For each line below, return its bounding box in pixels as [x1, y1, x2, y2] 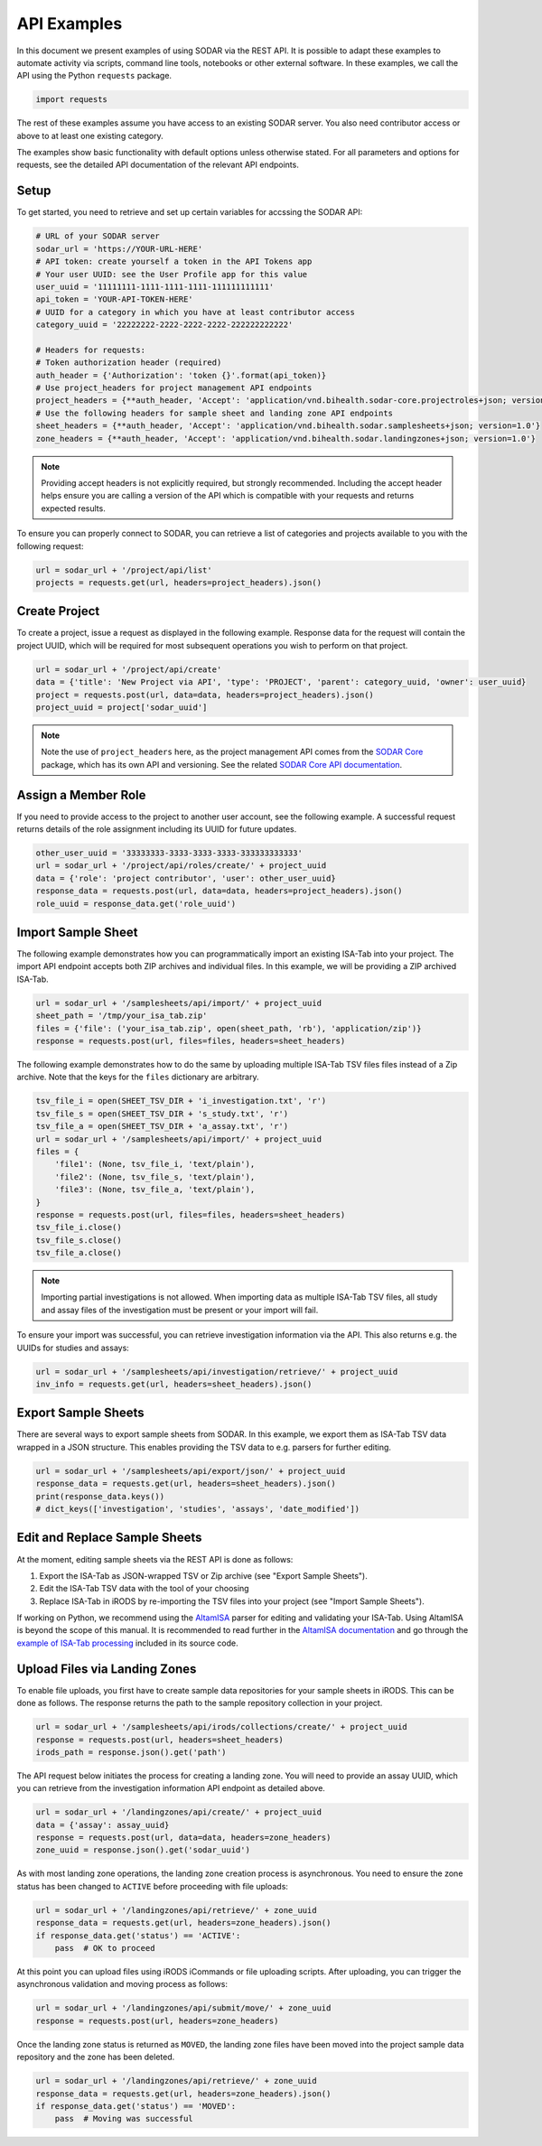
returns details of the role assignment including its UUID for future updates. [16, 824, 297, 835]
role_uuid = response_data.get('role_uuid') [35, 899, 237, 909]
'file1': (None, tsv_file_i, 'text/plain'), [54, 1159, 256, 1170]
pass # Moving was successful [54, 2113, 193, 2124]
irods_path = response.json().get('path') [35, 1747, 227, 1757]
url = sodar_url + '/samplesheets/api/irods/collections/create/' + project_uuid [35, 1721, 408, 1732]
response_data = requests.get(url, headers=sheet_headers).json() [35, 1479, 336, 1489]
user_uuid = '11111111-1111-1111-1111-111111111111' [35, 281, 275, 292]
